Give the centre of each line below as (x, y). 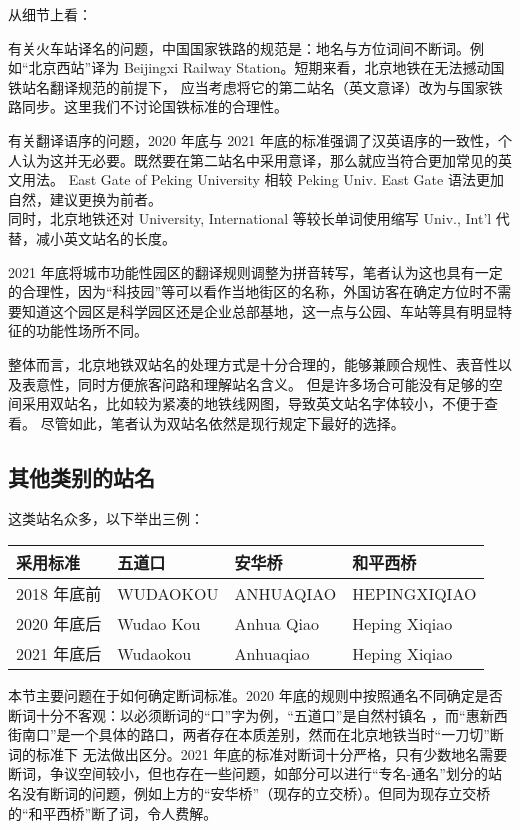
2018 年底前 (59, 594)
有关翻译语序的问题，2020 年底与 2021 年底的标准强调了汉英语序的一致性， (253, 139)
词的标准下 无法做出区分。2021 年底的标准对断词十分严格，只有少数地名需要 (258, 753)
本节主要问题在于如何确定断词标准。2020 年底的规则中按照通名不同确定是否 (255, 695)
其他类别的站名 (81, 476)
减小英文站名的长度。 (105, 237)
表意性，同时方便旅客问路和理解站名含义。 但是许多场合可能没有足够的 (255, 383)
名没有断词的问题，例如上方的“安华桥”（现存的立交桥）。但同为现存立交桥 (249, 793)
